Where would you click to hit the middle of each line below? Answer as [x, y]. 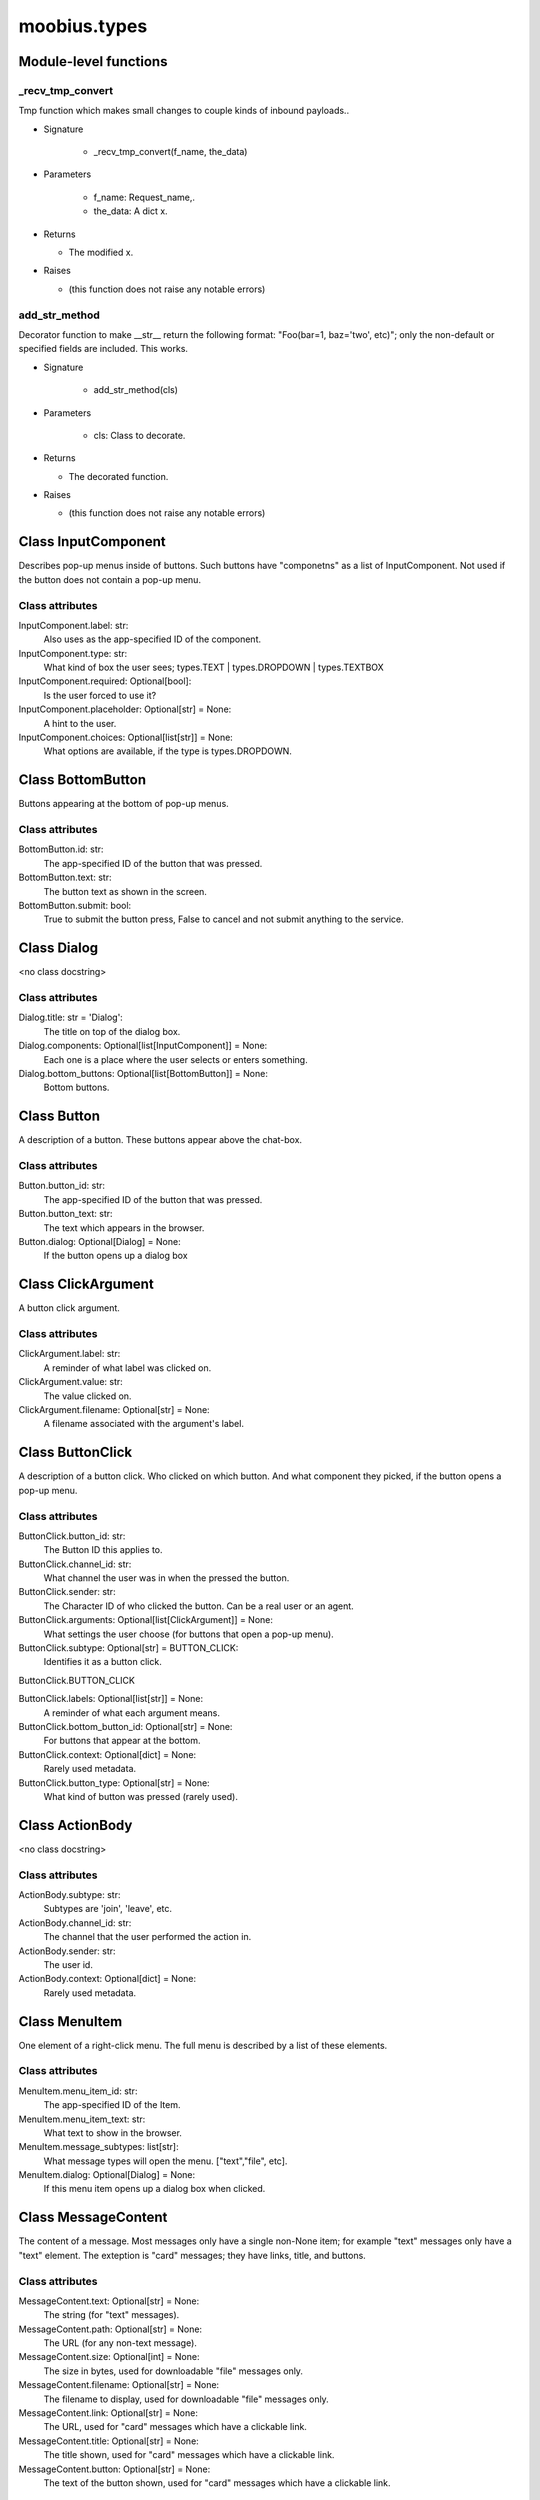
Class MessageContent [93, 2217]
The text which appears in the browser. [124, 1227]
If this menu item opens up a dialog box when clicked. [154, 2189]
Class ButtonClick [75, 1452]
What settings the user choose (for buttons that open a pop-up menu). [188, 1634]
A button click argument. [69, 1308]
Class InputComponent [92, 541]
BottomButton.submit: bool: [75, 906]
